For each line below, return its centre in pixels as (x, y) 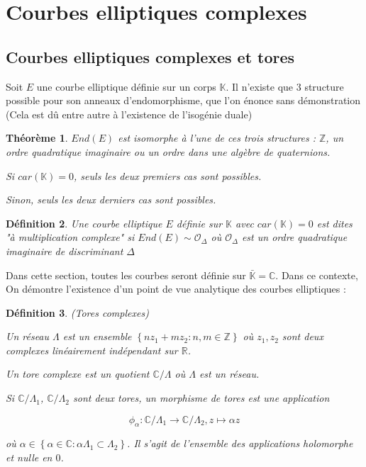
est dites (334, 223)
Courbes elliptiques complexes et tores (150, 56)
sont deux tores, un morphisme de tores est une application (201, 398)
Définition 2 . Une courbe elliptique (84, 223)
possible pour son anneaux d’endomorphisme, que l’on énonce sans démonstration (183, 100)
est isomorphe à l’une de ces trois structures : (217, 138)
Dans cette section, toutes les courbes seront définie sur (126, 275)
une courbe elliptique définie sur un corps (126, 86)
